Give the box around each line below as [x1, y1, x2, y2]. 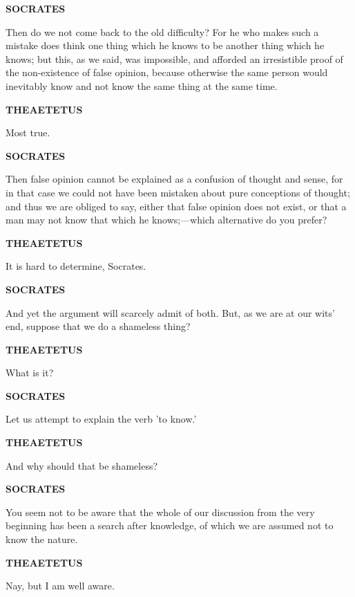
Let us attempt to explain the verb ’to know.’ [6, 412, 197, 426]
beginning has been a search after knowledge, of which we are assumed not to [6, 518, 334, 533]
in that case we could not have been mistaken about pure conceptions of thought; [6, 185, 350, 199]
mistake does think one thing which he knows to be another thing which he [6, 38, 325, 53]
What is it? [6, 365, 54, 380]
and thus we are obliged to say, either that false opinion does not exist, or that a [6, 199, 347, 213]
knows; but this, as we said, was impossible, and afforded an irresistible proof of [6, 51, 343, 66]
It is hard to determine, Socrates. [6, 259, 146, 273]
